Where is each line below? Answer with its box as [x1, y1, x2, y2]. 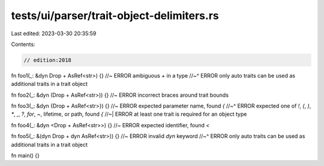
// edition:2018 [23, 57, 72, 63]
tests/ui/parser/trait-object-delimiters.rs [11, 9, 219, 22]
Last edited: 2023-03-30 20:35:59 [11, 30, 97, 37]
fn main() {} [11, 152, 40, 159]
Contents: [11, 41, 35, 48]
